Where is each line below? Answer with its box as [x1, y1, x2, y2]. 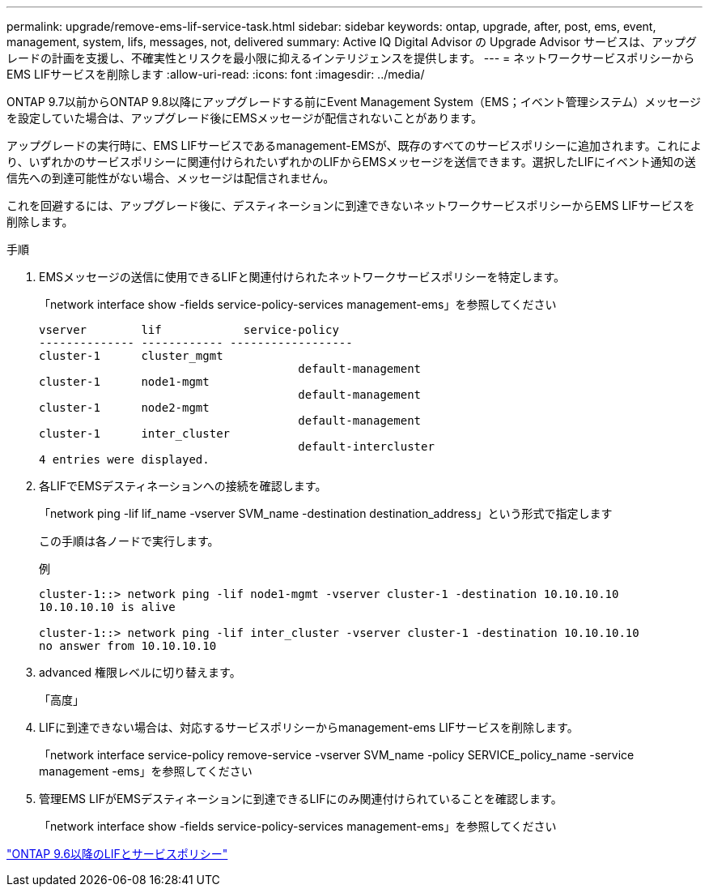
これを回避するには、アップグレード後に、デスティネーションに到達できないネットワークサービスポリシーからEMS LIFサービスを [6, 199, 695, 212]
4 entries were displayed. [39, 453, 210, 466]
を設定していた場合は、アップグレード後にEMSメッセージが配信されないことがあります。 [6, 111, 482, 125]
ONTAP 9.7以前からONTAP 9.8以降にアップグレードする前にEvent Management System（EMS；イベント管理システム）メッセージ [6, 95, 702, 109]
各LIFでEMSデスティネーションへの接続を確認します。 [39, 479, 327, 493]
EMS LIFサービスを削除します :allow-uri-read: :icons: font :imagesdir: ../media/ [6, 67, 425, 81]
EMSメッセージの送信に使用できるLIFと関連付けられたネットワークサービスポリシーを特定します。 [39, 270, 566, 284]
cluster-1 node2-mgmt [39, 401, 210, 414]
